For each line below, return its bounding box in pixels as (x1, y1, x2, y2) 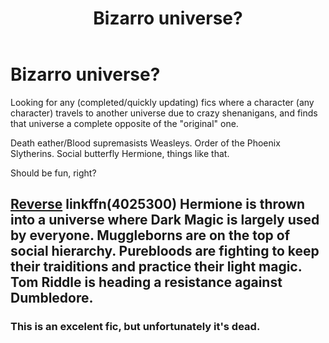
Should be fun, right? (10, 167, 97, 179)
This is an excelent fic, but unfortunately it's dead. (10, 320, 261, 334)
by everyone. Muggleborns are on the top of (10, 227, 291, 244)
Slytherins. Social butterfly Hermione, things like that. (10, 147, 230, 159)
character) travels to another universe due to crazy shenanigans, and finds (10, 107, 318, 119)
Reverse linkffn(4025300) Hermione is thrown (10, 196, 306, 213)
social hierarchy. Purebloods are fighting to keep (10, 243, 320, 260)
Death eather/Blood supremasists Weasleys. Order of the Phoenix (10, 137, 281, 149)
